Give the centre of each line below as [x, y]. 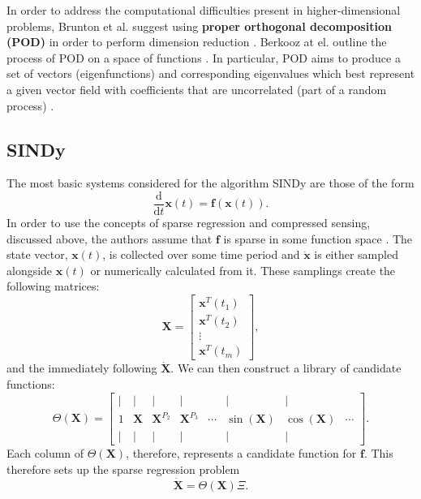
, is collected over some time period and [201, 254]
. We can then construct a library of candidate [286, 368]
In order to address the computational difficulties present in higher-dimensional [204, 10]
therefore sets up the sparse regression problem [123, 469]
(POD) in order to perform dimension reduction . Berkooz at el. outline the [197, 42]
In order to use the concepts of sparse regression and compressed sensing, [189, 223]
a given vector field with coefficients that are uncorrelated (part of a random [197, 89]
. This [378, 453]
